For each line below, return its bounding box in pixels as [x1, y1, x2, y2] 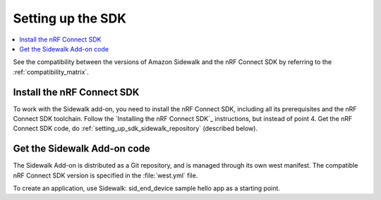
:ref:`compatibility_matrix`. [13, 68, 90, 76]
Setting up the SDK [13, 11, 127, 26]
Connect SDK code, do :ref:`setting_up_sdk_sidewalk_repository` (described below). [13, 124, 258, 133]
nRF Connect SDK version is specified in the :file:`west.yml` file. [13, 171, 198, 180]
